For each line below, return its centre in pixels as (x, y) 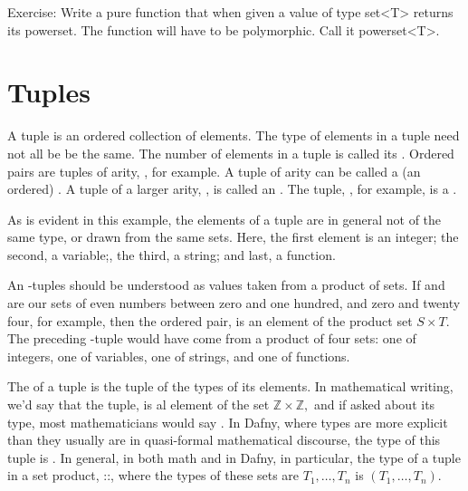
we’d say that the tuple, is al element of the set (138, 404)
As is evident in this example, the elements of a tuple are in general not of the (224, 219)
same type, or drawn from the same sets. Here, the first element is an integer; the (233, 237)
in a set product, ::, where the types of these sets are (153, 475)
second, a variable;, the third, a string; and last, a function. (172, 254)
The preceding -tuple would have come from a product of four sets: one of (212, 338)
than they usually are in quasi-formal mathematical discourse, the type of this (224, 440)
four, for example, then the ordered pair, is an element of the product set (210, 320)
